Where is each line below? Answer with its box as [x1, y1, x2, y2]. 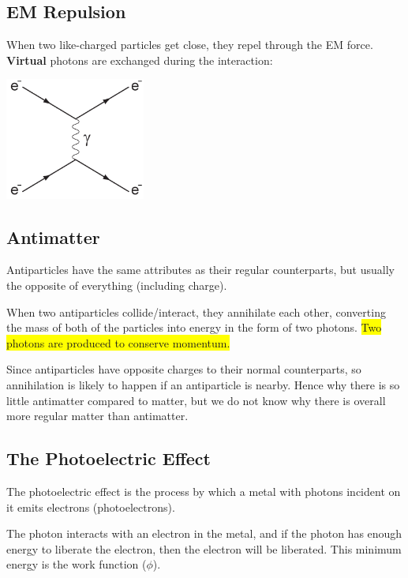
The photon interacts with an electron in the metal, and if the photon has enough [6, 525, 402, 542]
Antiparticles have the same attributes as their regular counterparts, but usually [6, 261, 395, 278]
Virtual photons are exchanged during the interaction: [6, 51, 273, 68]
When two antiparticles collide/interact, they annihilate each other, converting [6, 303, 386, 320]
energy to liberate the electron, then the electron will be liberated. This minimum [6, 540, 402, 557]
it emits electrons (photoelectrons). [6, 498, 175, 515]
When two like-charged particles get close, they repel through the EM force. [6, 36, 373, 53]
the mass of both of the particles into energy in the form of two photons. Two [6, 319, 382, 336]
